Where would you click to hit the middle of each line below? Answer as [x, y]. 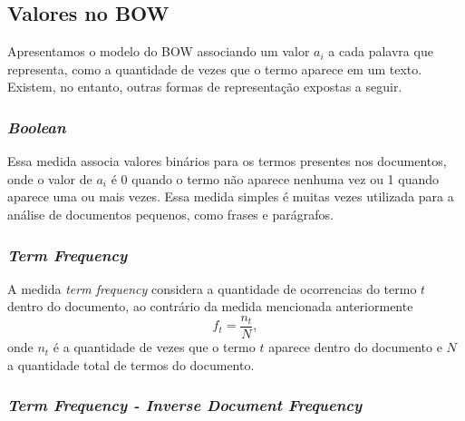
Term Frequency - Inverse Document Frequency [185, 405]
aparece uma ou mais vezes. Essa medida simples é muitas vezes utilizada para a [231, 196]
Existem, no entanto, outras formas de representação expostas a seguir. [205, 87]
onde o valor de [50, 178]
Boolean [37, 127]
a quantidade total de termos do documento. [131, 364]
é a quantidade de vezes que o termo [154, 347]
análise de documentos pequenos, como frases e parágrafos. [170, 214]
